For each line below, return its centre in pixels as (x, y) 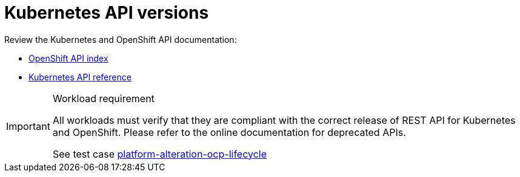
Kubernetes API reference (80, 77)
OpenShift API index (68, 58)
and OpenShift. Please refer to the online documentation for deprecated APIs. (229, 132)
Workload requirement (103, 98)
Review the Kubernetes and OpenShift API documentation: (121, 39)
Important (28, 126)
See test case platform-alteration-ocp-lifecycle (160, 154)
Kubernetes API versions (107, 13)
